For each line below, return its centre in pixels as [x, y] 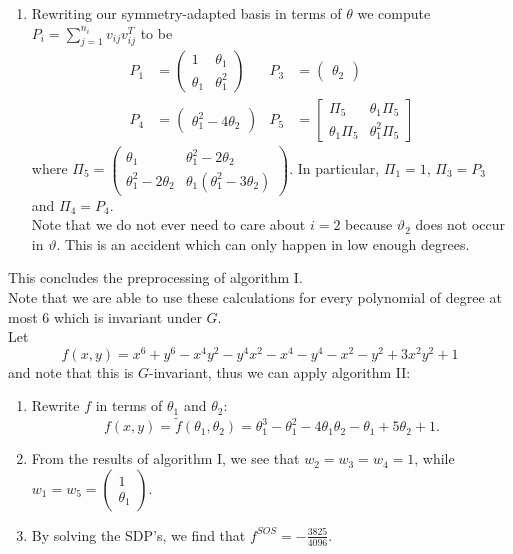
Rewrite [55, 405]
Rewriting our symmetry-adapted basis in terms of [186, 13]
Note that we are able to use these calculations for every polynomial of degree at [255, 296]
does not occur [460, 224]
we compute [394, 13]
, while [434, 458]
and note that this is [71, 371]
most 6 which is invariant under [105, 316]
